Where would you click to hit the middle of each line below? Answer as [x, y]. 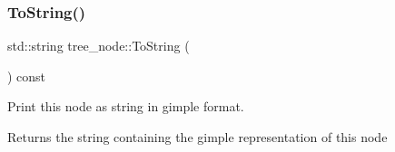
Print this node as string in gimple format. [126, 106]
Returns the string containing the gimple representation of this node [197, 137]
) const [27, 76]
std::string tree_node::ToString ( [99, 46]
